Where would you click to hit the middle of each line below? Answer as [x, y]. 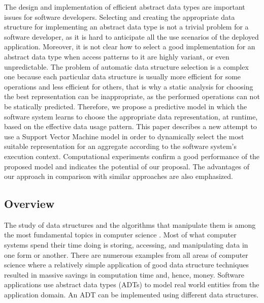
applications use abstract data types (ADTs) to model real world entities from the [132, 284]
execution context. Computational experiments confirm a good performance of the [132, 156]
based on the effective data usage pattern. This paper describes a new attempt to [130, 126]
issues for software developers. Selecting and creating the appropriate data [120, 17]
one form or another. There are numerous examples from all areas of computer [126, 254]
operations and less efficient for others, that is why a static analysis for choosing [129, 86]
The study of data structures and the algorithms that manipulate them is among [130, 224]
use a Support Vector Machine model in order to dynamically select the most [124, 136]
